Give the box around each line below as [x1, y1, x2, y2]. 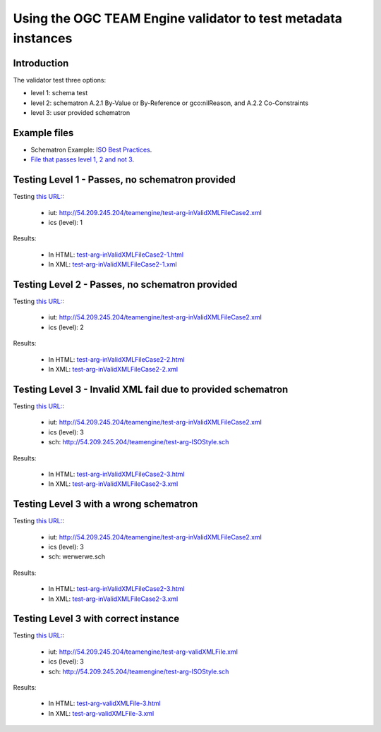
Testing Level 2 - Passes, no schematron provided [13, 279, 238, 291]
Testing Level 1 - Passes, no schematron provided [13, 173, 236, 186]
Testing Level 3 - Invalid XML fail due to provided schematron [13, 383, 289, 395]
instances [13, 30, 73, 46]
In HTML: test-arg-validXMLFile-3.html [48, 699, 162, 708]
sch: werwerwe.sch [48, 552, 106, 561]
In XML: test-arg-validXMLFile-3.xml [48, 709, 155, 717]
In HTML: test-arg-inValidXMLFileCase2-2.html [48, 355, 185, 363]
